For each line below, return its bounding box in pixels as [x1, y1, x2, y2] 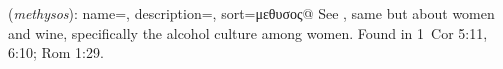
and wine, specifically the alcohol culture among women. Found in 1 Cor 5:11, [8, 22, 488, 43]
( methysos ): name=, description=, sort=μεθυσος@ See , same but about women [8, 3, 495, 23]
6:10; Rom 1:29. [8, 42, 104, 63]
